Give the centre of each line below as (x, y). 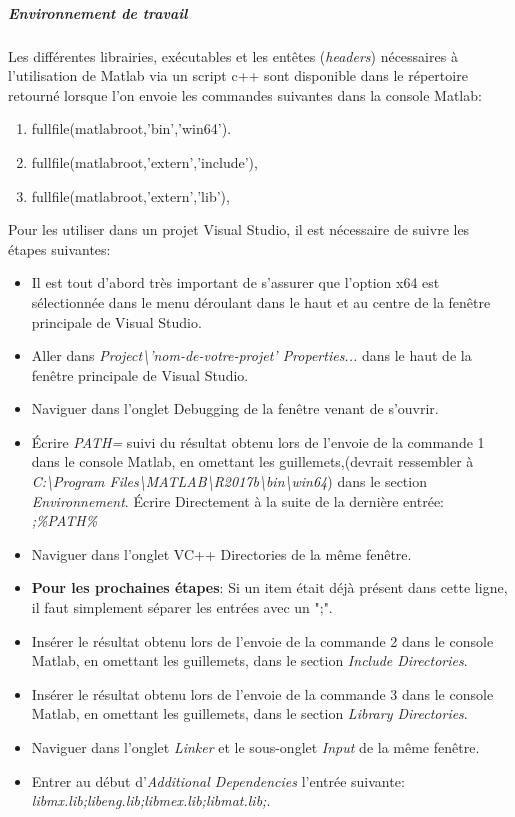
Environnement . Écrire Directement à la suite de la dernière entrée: (237, 500)
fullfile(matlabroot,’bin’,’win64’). (131, 128)
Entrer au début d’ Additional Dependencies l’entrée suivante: (218, 780)
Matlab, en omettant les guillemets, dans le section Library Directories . (249, 713)
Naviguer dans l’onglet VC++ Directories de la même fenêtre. (221, 553)
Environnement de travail (98, 12)
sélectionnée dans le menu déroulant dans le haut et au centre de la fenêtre (261, 301)
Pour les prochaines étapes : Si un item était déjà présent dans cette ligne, (269, 587)
